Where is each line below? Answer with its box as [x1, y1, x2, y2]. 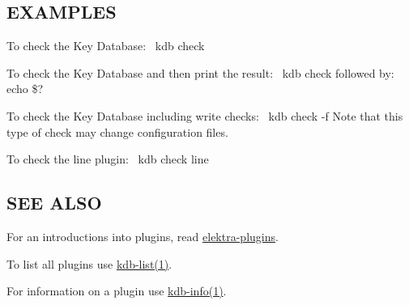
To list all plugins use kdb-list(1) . [6, 255, 173, 272]
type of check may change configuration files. [6, 123, 228, 140]
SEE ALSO [6, 190, 102, 215]
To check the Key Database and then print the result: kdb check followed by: [6, 64, 394, 81]
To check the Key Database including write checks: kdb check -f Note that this [6, 107, 403, 124]
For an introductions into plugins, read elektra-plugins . [6, 227, 279, 244]
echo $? [6, 80, 44, 97]
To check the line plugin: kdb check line [6, 150, 209, 167]
